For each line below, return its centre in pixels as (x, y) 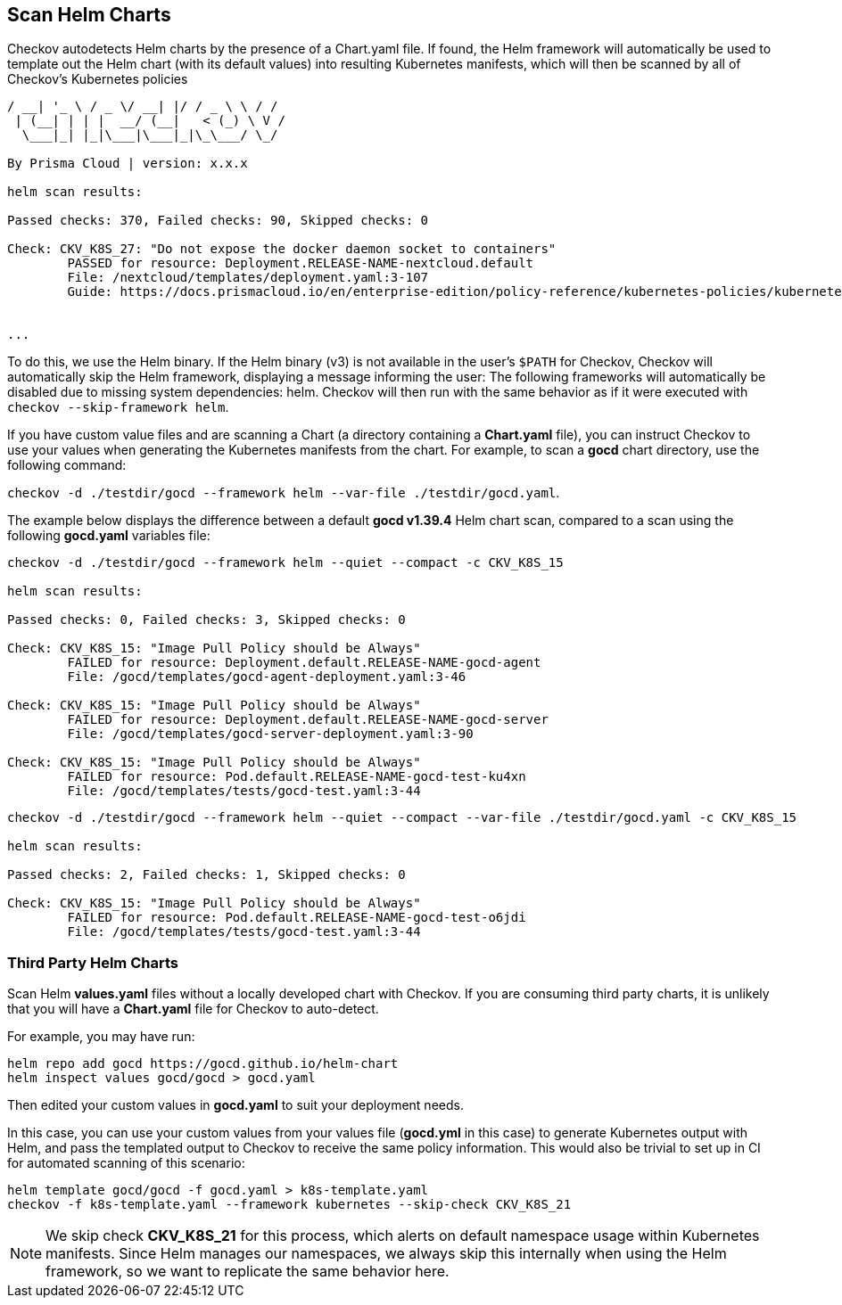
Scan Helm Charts (89, 15)
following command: (67, 465)
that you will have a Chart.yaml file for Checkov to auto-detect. (193, 1009)
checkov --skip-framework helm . (118, 407)
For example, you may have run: (101, 1037)
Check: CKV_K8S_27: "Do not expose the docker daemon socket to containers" (282, 249)
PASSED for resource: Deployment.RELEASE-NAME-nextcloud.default (301, 263)
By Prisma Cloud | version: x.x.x (128, 164)
